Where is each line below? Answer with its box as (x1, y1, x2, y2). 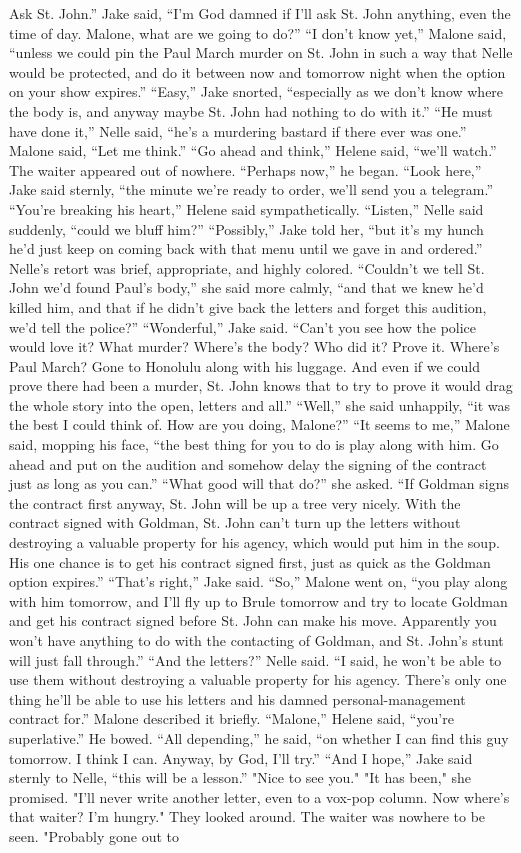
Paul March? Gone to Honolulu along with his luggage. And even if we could (9, 355, 480, 376)
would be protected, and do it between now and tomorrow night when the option (9, 61, 506, 82)
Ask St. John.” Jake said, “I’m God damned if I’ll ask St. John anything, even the (9, 3, 511, 23)
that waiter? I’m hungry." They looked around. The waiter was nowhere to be (9, 806, 486, 827)
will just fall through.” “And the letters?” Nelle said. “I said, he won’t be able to (9, 649, 502, 670)
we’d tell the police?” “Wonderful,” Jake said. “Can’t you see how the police (9, 316, 477, 337)
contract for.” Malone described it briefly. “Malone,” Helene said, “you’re (9, 708, 454, 729)
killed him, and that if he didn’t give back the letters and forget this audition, (9, 296, 487, 317)
